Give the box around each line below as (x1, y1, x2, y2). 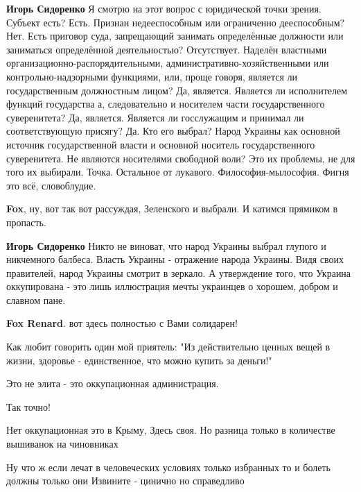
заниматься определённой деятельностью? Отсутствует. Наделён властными (6, 42, 327, 56)
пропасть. (6, 214, 46, 229)
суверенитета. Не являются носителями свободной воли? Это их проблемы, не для (6, 151, 355, 165)
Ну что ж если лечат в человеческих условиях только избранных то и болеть (6, 459, 331, 474)
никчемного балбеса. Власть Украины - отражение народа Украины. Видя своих (6, 252, 344, 266)
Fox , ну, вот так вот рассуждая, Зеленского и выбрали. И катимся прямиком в (6, 201, 338, 216)
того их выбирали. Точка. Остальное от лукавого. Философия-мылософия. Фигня (6, 164, 349, 179)
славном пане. (6, 292, 66, 307)
